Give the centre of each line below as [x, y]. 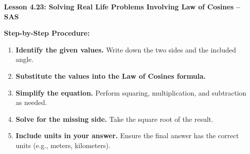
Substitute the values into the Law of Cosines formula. [111, 76]
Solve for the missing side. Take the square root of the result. [114, 119]
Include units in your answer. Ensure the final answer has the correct [127, 135]
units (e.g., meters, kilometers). [63, 145]
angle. [25, 59]
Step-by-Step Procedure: [47, 33]
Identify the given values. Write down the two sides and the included [126, 49]
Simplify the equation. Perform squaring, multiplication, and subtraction [131, 92]
